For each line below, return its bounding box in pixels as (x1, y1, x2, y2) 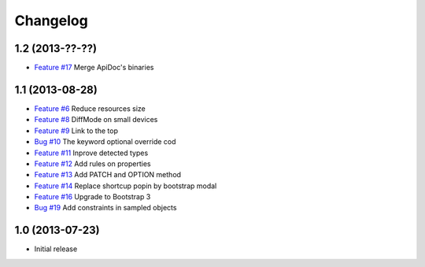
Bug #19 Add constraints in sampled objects (34, 203, 177, 213)
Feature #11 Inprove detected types (34, 148, 149, 158)
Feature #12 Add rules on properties (34, 158, 151, 169)
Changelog (14, 12, 88, 29)
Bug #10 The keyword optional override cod (34, 137, 176, 146)
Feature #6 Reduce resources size (34, 103, 146, 113)
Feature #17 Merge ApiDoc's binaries (34, 63, 154, 72)
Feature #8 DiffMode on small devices (34, 115, 158, 124)
